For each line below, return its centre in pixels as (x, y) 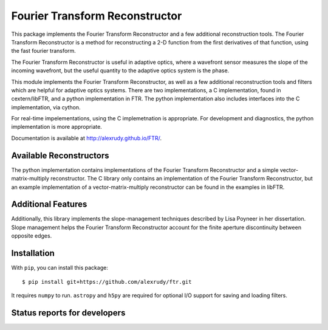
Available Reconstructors (60, 155)
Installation (33, 253)
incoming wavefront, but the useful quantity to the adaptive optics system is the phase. (120, 70)
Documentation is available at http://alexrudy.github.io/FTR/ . (87, 138)
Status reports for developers (68, 313)
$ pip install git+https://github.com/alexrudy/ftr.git (107, 282)
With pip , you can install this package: (60, 268)
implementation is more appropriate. (57, 127)
